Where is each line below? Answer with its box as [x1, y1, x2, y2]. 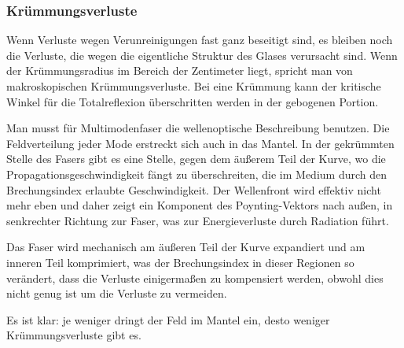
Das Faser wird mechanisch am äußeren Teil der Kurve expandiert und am [6, 239, 365, 255]
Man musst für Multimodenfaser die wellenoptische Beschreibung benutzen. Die [6, 120, 390, 136]
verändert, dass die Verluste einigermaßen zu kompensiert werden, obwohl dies [6, 269, 384, 286]
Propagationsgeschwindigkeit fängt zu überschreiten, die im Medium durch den [6, 165, 387, 182]
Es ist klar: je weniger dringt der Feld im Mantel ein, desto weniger [6, 311, 330, 328]
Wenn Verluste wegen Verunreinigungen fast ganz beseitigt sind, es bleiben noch [6, 31, 393, 48]
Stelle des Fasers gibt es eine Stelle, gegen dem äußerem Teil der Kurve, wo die [6, 150, 386, 167]
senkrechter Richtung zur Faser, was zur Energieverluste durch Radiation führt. [6, 212, 389, 228]
